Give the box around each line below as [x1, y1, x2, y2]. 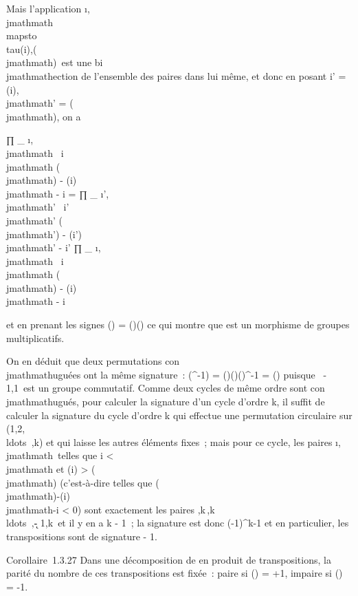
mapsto [6, 28, 37, 43]
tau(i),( [6, 41, 37, 56]
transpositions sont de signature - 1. [6, 529, 157, 543]
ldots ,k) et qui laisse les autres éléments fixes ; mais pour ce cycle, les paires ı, [6, 434, 341, 449]
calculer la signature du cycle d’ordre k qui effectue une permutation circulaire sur [6, 407, 353, 422]
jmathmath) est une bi [6, 55, 103, 70]
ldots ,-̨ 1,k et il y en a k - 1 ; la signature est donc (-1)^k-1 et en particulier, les [6, 515, 349, 530]
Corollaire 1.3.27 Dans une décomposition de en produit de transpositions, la [6, 552, 331, 566]
